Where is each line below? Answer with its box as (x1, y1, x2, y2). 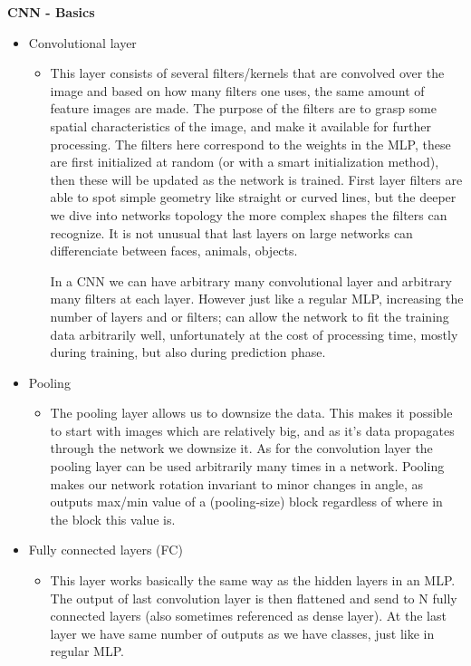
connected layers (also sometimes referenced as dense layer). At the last (50, 606, 447, 625)
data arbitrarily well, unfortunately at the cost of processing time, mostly (50, 324, 458, 343)
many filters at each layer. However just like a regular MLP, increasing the (50, 289, 464, 308)
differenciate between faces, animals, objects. (50, 241, 298, 260)
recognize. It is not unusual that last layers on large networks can (50, 223, 413, 242)
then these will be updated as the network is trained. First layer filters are (50, 169, 463, 188)
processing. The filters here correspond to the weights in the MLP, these (50, 134, 451, 153)
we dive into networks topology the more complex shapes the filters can (50, 205, 447, 224)
